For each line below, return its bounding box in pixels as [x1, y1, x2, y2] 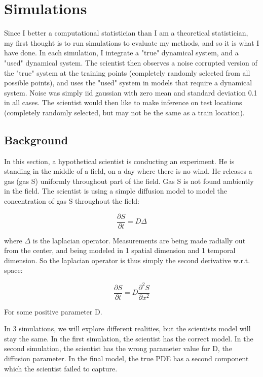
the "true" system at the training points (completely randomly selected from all [4, 67, 250, 78]
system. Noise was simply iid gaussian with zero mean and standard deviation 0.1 [4, 87, 257, 98]
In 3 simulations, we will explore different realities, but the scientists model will [4, 323, 251, 334]
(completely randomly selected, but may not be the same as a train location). [4, 107, 245, 117]
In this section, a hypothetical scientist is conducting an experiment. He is [4, 155, 235, 166]
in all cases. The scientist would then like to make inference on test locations [4, 97, 242, 108]
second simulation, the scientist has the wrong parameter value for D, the [4, 343, 232, 354]
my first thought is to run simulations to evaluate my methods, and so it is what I [4, 37, 259, 48]
